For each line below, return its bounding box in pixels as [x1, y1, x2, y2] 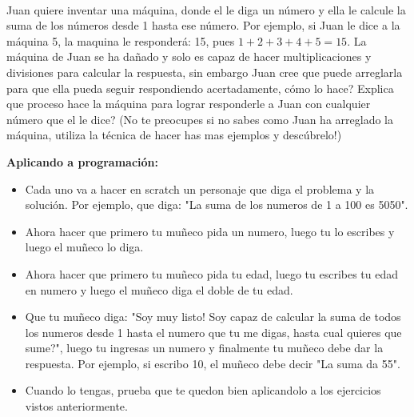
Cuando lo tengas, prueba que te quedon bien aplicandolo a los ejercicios [25, 382, 381, 399]
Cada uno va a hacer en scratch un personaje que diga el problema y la [25, 180, 375, 197]
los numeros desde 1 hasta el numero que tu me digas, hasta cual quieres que [25, 323, 402, 340]
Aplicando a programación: [6, 153, 158, 170]
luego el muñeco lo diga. [25, 239, 144, 255]
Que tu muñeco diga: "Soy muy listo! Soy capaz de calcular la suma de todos [25, 308, 401, 325]
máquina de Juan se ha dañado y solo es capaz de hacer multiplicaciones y [6, 48, 372, 65]
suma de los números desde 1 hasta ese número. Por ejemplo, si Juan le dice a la [6, 17, 400, 34]
